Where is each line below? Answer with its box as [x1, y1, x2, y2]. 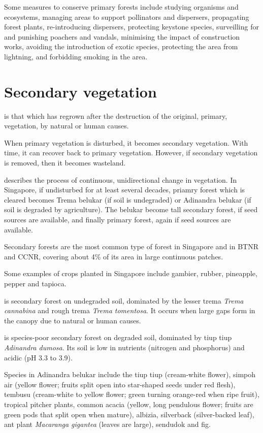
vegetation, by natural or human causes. [4, 120, 129, 131]
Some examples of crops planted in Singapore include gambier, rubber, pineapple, [4, 268, 257, 279]
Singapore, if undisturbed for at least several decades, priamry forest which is [4, 184, 245, 195]
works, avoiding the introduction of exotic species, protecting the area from [4, 41, 238, 52]
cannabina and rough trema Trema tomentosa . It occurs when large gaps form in [4, 305, 255, 316]
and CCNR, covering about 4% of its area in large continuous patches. [4, 251, 223, 261]
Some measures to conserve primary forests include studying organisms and [4, 2, 239, 12]
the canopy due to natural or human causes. [4, 315, 141, 325]
